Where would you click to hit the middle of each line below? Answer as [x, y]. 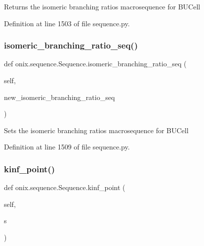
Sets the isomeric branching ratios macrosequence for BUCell [96, 130]
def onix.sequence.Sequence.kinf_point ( [65, 187]
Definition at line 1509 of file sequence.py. [67, 147]
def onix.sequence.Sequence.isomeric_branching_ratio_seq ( [95, 64]
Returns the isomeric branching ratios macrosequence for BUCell [102, 6]
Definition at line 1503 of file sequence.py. [67, 23]
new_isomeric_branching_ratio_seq [60, 97]
